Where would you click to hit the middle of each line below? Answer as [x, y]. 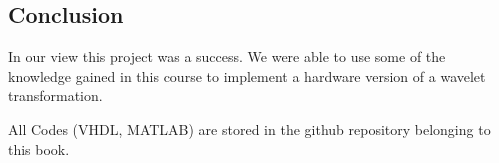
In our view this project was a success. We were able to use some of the [227, 56]
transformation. [55, 95]
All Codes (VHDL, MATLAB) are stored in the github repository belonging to [249, 128]
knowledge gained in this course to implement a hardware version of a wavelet [247, 75]
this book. [39, 148]
